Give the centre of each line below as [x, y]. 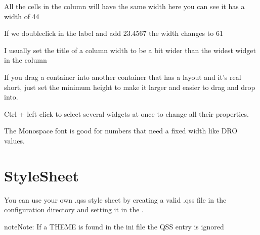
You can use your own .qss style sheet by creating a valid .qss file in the [115, 199]
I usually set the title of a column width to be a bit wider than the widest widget [130, 50]
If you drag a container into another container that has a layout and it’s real [123, 77]
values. [14, 140]
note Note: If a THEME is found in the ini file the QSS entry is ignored [114, 226]
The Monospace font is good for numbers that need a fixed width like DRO [121, 131]
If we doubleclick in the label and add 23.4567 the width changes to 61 [114, 33]
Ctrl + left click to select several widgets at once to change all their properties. [126, 113]
